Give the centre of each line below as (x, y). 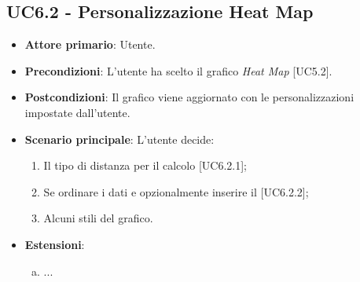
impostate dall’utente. (77, 112)
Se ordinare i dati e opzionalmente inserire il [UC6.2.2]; (176, 191)
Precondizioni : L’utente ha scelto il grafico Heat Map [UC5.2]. (178, 70)
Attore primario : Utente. (90, 44)
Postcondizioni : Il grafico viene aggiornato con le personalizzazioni (189, 97)
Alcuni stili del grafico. (98, 218)
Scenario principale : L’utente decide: (119, 139)
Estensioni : (55, 244)
